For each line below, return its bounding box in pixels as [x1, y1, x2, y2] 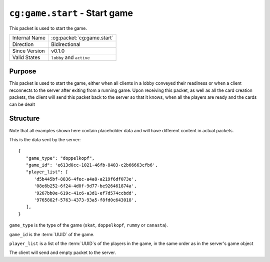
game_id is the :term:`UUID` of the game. [9, 231, 95, 237]
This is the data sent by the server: [9, 136, 81, 142]
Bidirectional [50, 40, 81, 47]
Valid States [12, 54, 40, 61]
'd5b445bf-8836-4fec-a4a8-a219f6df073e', [33, 176, 137, 182]
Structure [9, 114, 40, 123]
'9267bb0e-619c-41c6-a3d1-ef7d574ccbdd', [33, 190, 137, 196]
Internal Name [12, 34, 46, 41]
